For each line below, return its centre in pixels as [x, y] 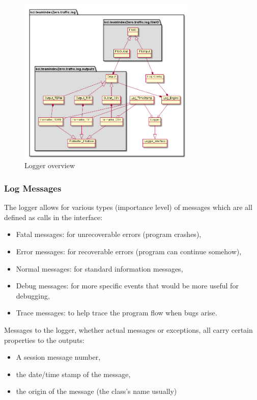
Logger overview [50, 165]
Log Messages [33, 188]
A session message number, [58, 357]
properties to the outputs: [44, 340]
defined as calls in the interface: [53, 217]
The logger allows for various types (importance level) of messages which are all [128, 207]
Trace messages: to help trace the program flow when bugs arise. [117, 313]
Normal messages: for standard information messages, [99, 268]
